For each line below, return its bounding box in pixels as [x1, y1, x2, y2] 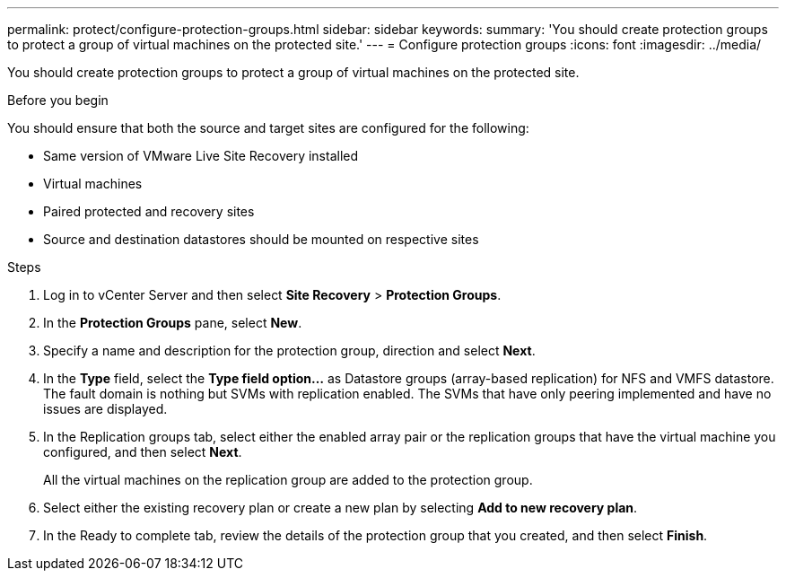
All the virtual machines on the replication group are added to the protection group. [43, 472, 533, 487]
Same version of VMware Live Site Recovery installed [43, 148, 359, 163]
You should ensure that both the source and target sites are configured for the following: [7, 120, 529, 136]
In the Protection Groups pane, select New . [43, 315, 302, 330]
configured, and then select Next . [43, 444, 242, 460]
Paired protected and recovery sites [43, 204, 255, 219]
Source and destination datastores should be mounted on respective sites [43, 232, 479, 247]
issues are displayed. [43, 401, 168, 416]
